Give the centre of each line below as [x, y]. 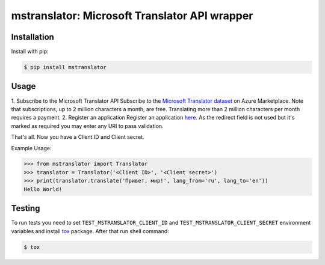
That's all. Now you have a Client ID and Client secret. [78, 137]
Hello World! [43, 189]
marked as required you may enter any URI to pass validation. [87, 126]
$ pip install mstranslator [65, 67]
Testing [26, 208]
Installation [32, 37]
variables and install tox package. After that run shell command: [90, 231]
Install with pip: [30, 52]
